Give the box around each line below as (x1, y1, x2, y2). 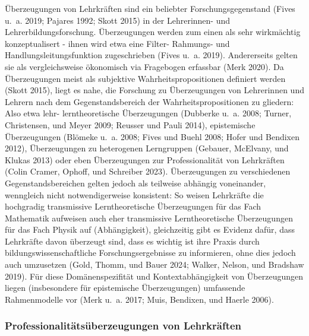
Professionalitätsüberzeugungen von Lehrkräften (5, 318, 242, 333)
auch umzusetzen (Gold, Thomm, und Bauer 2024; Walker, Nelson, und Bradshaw (5, 258, 304, 271)
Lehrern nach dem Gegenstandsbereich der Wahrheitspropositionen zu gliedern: (5, 95, 294, 107)
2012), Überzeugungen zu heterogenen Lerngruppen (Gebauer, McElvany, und (5, 142, 289, 154)
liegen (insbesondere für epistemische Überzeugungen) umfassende (5, 281, 245, 294)
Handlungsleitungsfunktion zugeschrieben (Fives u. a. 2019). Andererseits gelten (5, 49, 298, 61)
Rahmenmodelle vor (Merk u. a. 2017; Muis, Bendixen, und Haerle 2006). (5, 293, 274, 305)
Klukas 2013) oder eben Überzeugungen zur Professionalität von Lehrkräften (5, 153, 285, 166)
